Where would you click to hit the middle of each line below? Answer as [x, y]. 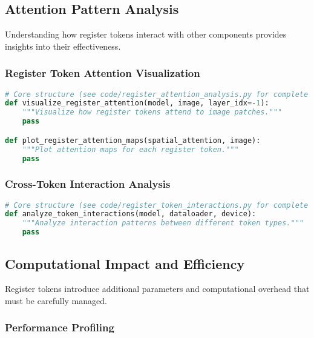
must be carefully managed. [56, 300]
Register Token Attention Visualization [103, 73]
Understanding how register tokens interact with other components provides [146, 34]
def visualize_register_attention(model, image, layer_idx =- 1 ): [137, 103]
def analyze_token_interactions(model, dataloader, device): [131, 214]
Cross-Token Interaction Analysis [88, 184]
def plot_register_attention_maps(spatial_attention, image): [133, 140]
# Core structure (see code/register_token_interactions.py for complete [157, 205]
